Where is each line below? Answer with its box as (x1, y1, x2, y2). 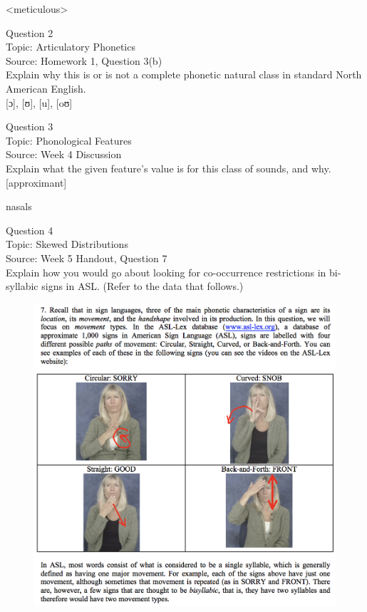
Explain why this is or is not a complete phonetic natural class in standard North (6, 67, 362, 82)
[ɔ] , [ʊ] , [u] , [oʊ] (6, 95, 73, 110)
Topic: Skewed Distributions (6, 237, 128, 251)
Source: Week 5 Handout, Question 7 (6, 250, 167, 265)
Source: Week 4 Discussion (6, 147, 122, 162)
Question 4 (6, 222, 53, 237)
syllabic (6, 279, 38, 294)
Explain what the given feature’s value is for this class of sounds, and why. (6, 160, 331, 175)
